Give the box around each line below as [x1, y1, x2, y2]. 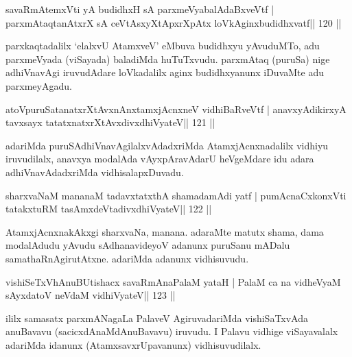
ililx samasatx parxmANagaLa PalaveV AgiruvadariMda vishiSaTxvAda [5, 310, 309, 325]
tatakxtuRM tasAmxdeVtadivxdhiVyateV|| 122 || [5, 201, 212, 216]
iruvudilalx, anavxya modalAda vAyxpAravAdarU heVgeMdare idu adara [5, 151, 314, 166]
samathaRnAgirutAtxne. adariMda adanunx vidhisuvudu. [5, 251, 249, 265]
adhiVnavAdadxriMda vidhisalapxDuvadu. [5, 164, 184, 179]
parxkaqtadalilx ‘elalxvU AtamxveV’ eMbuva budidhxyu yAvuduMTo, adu [5, 38, 320, 53]
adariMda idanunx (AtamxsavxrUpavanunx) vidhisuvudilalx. [5, 337, 261, 352]
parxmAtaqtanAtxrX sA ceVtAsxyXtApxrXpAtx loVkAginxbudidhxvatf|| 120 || [5, 15, 342, 29]
